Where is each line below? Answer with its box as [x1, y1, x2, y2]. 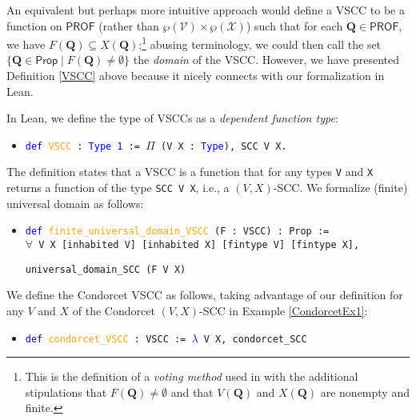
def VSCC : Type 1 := [25, 140, 141, 152]
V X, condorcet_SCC [203, 333, 307, 345]
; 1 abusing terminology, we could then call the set [138, 34, 382, 52]
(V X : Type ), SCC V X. [160, 140, 287, 152]
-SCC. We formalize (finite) [273, 179, 408, 196]
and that [170, 383, 214, 400]
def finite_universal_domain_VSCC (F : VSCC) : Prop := [25, 226, 330, 238]
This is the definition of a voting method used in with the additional [25, 368, 358, 385]
